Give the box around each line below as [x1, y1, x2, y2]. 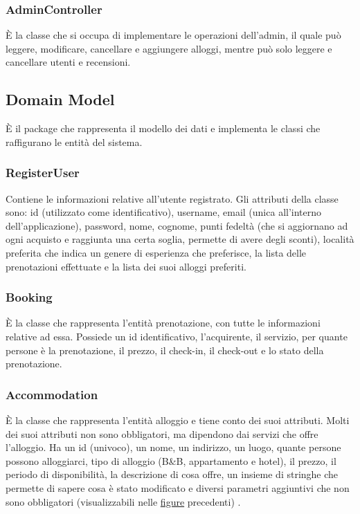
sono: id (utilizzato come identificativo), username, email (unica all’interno [6, 205, 322, 219]
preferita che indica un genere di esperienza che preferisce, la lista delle [6, 245, 307, 259]
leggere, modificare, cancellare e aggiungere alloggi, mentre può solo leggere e [6, 41, 332, 55]
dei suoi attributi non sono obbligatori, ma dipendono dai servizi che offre [6, 426, 318, 441]
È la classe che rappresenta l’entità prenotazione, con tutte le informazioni [6, 315, 321, 330]
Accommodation [6, 385, 98, 403]
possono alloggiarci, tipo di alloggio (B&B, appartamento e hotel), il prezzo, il [6, 453, 336, 468]
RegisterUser [6, 164, 80, 181]
